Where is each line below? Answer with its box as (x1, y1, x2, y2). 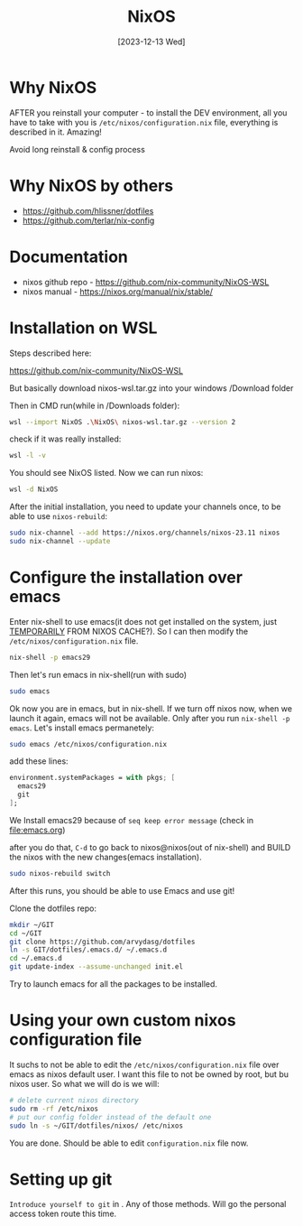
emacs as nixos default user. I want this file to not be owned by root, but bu (9, 1069, 289, 1080)
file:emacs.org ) (9, 824, 66, 835)
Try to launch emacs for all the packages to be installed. (9, 979, 218, 989)
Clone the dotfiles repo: (9, 903, 97, 914)
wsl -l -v (9, 451, 47, 460)
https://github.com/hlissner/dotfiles (22, 205, 154, 216)
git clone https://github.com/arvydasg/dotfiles (9, 937, 196, 946)
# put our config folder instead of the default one (9, 1112, 212, 1121)
